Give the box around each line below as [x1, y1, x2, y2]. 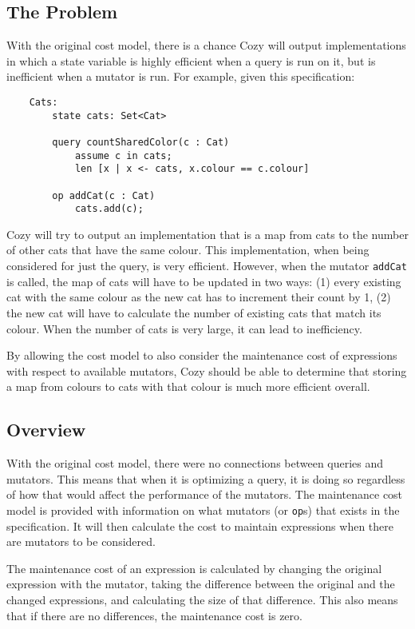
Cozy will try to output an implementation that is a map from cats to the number [6, 225, 409, 242]
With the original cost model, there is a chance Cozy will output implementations [6, 37, 406, 54]
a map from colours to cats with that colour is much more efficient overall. [6, 378, 370, 395]
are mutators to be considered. [6, 533, 156, 550]
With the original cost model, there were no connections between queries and [6, 455, 384, 472]
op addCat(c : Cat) [52, 189, 156, 201]
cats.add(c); [74, 203, 144, 215]
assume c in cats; [74, 149, 172, 161]
